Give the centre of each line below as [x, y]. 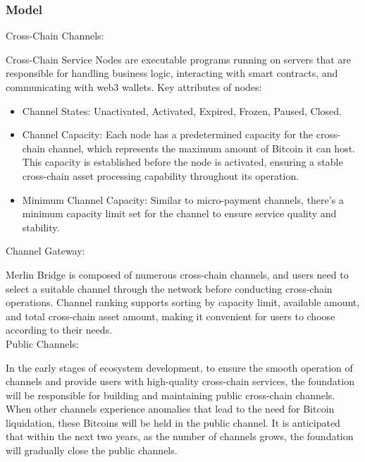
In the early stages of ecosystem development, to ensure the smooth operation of [179, 367]
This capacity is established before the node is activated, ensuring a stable [182, 162]
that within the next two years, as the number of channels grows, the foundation [180, 436]
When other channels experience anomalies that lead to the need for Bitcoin [170, 409]
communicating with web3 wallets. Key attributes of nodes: [134, 87]
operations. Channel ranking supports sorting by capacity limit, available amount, [183, 302]
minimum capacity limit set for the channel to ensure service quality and [179, 213]
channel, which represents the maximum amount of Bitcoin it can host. [202, 148]
